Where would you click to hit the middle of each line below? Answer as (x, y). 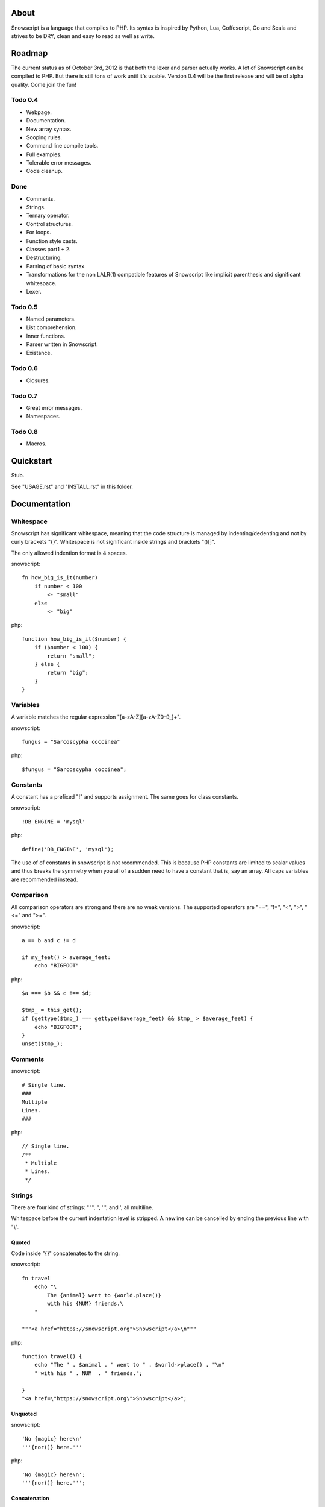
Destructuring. (44, 258)
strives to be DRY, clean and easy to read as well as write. (83, 36)
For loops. (39, 233)
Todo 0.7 (24, 396)
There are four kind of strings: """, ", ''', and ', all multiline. (82, 1207)
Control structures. (50, 224)
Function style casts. (52, 241)
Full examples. (44, 154)
